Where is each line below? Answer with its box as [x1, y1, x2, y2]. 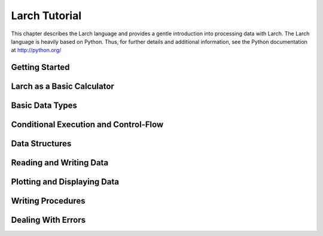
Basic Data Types [11, 101, 78, 111]
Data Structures [11, 138, 72, 149]
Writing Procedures [11, 196, 86, 206]
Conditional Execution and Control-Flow [11, 120, 164, 130]
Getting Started [11, 62, 70, 72]
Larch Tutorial [11, 9, 82, 22]
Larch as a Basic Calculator [11, 81, 115, 92]
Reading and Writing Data [11, 158, 109, 168]
